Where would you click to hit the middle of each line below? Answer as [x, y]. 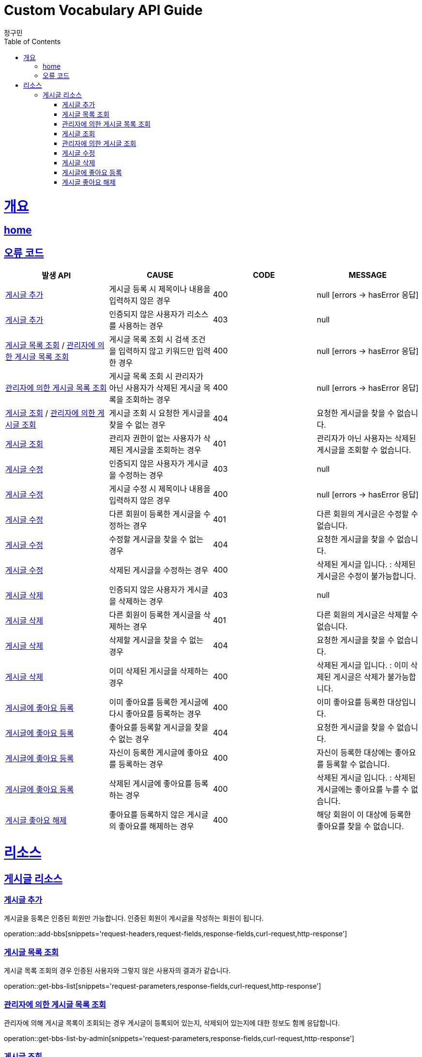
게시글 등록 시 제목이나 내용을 [160, 289]
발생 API [56, 276]
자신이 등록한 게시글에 [147, 753]
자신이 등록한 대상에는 [354, 753]
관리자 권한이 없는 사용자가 [155, 439]
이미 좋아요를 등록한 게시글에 [159, 702]
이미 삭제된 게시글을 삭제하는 [159, 671]
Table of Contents [32, 41]
